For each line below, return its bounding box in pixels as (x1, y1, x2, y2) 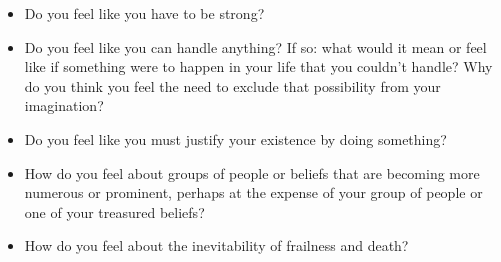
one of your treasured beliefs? (24, 201, 205, 222)
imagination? (24, 95, 104, 116)
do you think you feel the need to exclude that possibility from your (24, 75, 441, 96)
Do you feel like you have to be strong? (24, 3, 265, 23)
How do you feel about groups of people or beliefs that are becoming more (24, 162, 480, 183)
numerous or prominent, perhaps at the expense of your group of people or (24, 182, 483, 203)
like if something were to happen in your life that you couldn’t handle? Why (24, 56, 493, 77)
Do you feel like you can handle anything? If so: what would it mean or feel (24, 36, 487, 57)
